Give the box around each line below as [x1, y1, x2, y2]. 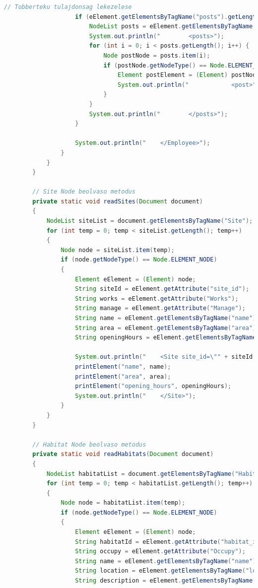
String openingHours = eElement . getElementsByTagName [75, 334, 257, 341]
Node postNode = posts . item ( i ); [103, 52, 210, 59]
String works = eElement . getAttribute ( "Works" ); [75, 295, 239, 302]
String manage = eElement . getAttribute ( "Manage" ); [75, 305, 246, 312]
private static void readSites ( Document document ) [32, 197, 203, 205]
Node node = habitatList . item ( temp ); [61, 499, 186, 507]
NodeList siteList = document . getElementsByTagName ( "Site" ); [46, 217, 253, 225]
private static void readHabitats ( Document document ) [32, 451, 214, 458]
